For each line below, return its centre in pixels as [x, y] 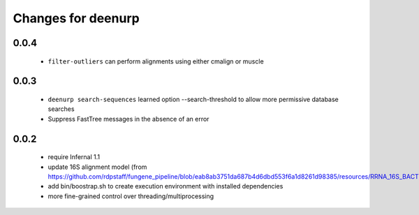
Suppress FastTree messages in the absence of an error [128, 119]
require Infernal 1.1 [74, 157]
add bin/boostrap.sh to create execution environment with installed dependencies [166, 186]
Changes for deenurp [76, 18]
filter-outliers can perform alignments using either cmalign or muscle [156, 61]
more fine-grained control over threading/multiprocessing [131, 196]
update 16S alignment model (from [97, 167]
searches [61, 109]
